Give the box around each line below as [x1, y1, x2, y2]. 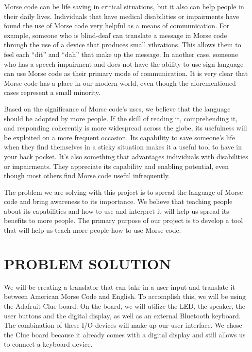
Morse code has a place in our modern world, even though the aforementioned [4, 77, 236, 88]
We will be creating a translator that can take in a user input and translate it [4, 281, 235, 292]
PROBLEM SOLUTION [4, 253, 171, 273]
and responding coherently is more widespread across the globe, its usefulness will [4, 123, 247, 133]
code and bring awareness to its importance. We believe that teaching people [4, 196, 233, 206]
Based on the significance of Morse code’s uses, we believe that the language [4, 103, 231, 113]
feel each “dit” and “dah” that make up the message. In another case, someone [4, 49, 238, 59]
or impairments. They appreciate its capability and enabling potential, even [4, 161, 229, 171]
